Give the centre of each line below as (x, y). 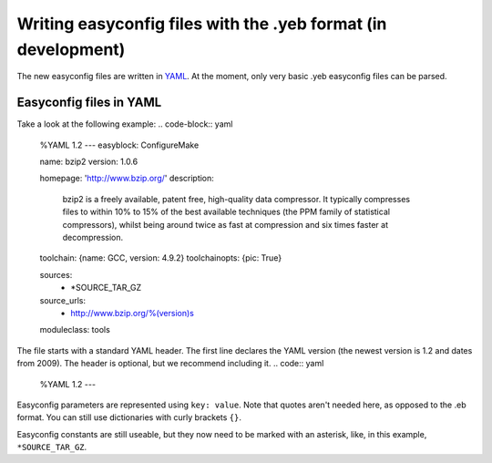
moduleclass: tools (75, 330)
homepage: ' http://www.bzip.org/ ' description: (127, 179)
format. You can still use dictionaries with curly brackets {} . (129, 417)
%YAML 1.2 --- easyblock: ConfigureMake (119, 145)
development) (71, 49)
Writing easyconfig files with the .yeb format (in (202, 24)
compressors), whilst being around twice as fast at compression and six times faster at (225, 224)
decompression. (93, 237)
